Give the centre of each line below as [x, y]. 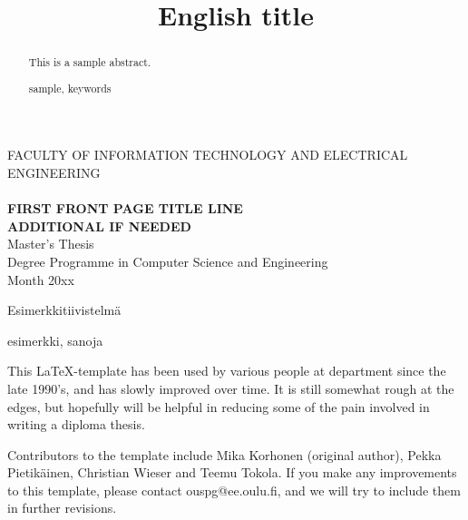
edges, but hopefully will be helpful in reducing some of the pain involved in [219, 406]
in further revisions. [62, 508]
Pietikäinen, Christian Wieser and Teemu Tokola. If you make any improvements [232, 472]
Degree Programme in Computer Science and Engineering [168, 261]
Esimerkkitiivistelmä [64, 310]
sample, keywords [70, 88]
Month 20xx [41, 279]
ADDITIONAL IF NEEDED [99, 226]
